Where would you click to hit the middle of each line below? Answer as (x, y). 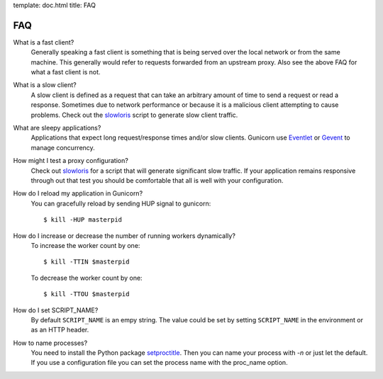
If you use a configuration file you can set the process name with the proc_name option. (159, 363)
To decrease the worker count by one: (87, 278)
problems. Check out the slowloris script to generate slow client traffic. (134, 115)
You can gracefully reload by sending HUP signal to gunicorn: (121, 203)
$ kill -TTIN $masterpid (87, 262)
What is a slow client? (45, 85)
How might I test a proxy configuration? (71, 161)
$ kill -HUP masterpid (83, 220)
